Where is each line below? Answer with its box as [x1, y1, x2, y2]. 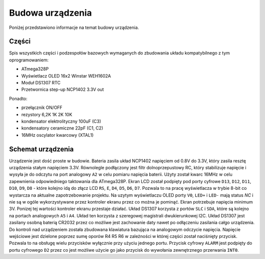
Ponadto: [9, 96, 28, 102]
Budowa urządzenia [9, 7, 92, 18]
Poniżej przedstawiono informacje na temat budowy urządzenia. [9, 25, 139, 30]
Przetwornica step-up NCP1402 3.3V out [21, 86, 104, 93]
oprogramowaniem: [9, 57, 49, 63]
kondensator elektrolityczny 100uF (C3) [21, 118, 102, 124]
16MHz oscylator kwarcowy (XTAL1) [21, 132, 94, 138]
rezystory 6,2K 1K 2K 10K [21, 111, 73, 117]
